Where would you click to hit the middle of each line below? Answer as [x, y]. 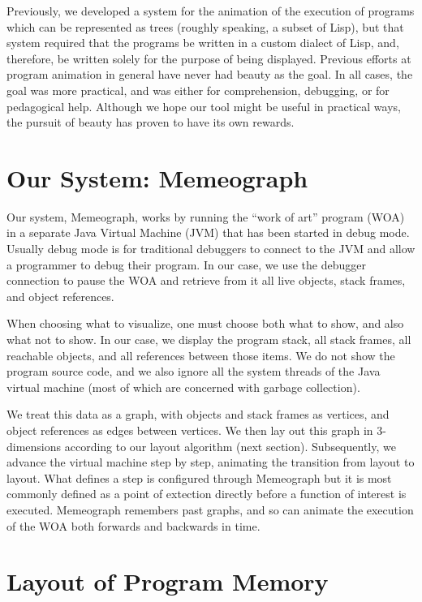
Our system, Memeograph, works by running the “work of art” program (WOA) [206, 216]
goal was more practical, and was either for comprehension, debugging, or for [198, 90]
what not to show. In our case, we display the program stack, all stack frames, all [209, 340]
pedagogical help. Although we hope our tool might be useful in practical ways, [204, 106]
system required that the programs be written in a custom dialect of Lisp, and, [203, 43]
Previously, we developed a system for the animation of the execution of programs [211, 11]
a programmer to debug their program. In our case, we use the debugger [187, 264]
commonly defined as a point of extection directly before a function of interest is [207, 494]
